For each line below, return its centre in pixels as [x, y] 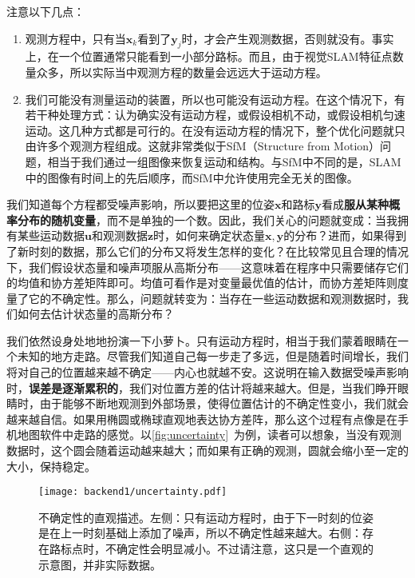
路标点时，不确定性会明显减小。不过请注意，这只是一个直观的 [211, 549]
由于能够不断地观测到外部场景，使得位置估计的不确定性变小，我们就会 [224, 403]
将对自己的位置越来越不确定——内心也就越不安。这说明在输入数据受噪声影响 [207, 372]
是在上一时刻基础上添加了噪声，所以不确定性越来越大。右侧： [200, 533]
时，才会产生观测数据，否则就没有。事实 [288, 38]
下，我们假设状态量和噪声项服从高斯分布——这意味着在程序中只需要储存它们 [207, 267]
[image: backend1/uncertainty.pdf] [133, 492]
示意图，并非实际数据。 [100, 564]
